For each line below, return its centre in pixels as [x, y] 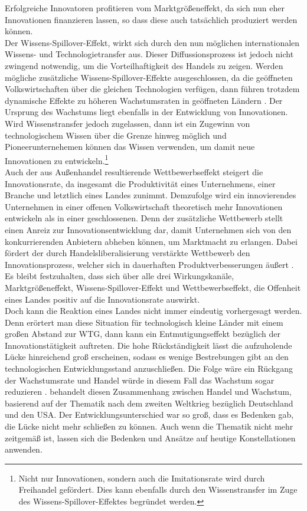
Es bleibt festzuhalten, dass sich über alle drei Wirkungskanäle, [120, 276]
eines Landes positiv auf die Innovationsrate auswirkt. [102, 299]
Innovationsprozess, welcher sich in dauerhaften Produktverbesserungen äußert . [149, 264]
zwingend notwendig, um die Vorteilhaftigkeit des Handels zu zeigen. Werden [144, 65]
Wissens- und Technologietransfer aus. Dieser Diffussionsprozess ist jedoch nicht [149, 54]
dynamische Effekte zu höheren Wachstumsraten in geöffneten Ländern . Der [144, 100]
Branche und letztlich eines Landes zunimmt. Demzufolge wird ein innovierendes [151, 195]
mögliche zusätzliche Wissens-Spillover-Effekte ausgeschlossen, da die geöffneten [149, 77]
